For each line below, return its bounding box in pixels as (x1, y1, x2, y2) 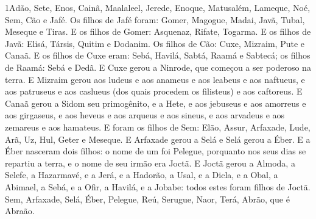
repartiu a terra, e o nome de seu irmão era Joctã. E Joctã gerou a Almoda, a (5, 156, 295, 169)
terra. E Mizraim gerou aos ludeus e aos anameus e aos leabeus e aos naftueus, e (5, 73, 305, 85)
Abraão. (5, 204, 35, 217)
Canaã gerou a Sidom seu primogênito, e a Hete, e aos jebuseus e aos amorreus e (5, 96, 306, 109)
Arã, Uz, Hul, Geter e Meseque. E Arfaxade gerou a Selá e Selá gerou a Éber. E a (5, 132, 311, 145)
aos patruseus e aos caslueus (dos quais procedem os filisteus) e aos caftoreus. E (5, 85, 303, 98)
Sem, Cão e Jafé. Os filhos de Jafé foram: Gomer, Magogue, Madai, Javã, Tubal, (5, 13, 305, 26)
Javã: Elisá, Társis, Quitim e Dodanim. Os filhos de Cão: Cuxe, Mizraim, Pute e (5, 37, 304, 49)
